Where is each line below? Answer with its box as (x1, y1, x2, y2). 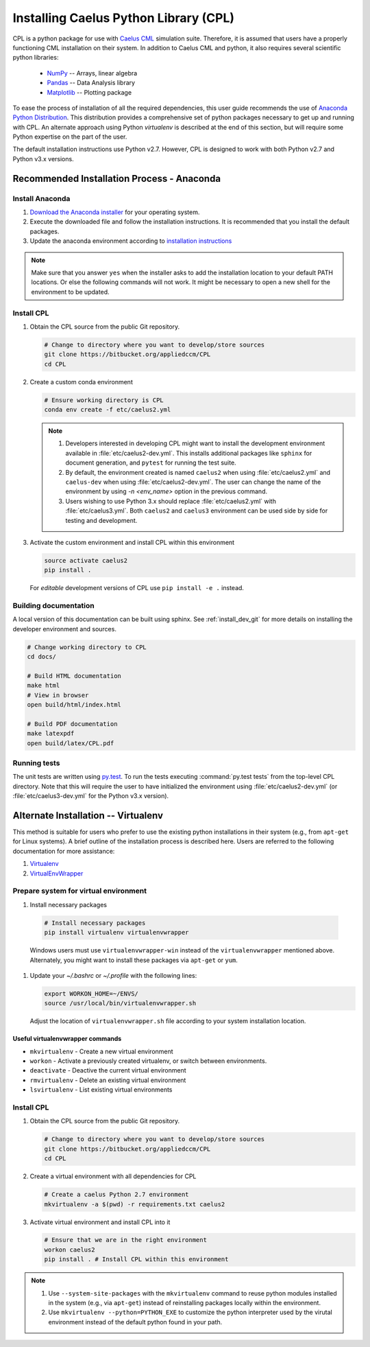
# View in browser (27, 691, 89, 699)
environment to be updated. (31, 288, 110, 296)
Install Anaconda (12, 194, 71, 203)
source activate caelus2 (44, 557, 128, 564)
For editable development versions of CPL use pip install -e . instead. (29, 584, 245, 592)
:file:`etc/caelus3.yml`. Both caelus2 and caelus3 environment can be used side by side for (65, 506, 328, 515)
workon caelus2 (44, 1245, 95, 1254)
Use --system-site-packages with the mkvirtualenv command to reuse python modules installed (48, 1289, 337, 1297)
